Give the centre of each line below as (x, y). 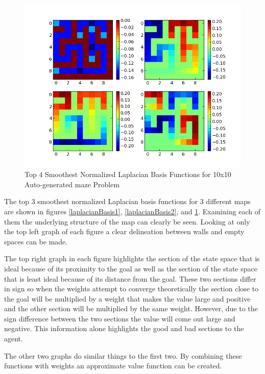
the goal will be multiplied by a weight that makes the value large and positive (127, 298)
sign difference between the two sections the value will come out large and (120, 318)
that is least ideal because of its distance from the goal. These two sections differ (130, 278)
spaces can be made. (36, 241)
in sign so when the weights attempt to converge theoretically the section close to (131, 289)
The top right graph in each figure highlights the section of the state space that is (132, 258)
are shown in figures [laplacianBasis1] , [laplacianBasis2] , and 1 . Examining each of (132, 211)
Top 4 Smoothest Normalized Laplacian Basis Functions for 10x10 (128, 174)
